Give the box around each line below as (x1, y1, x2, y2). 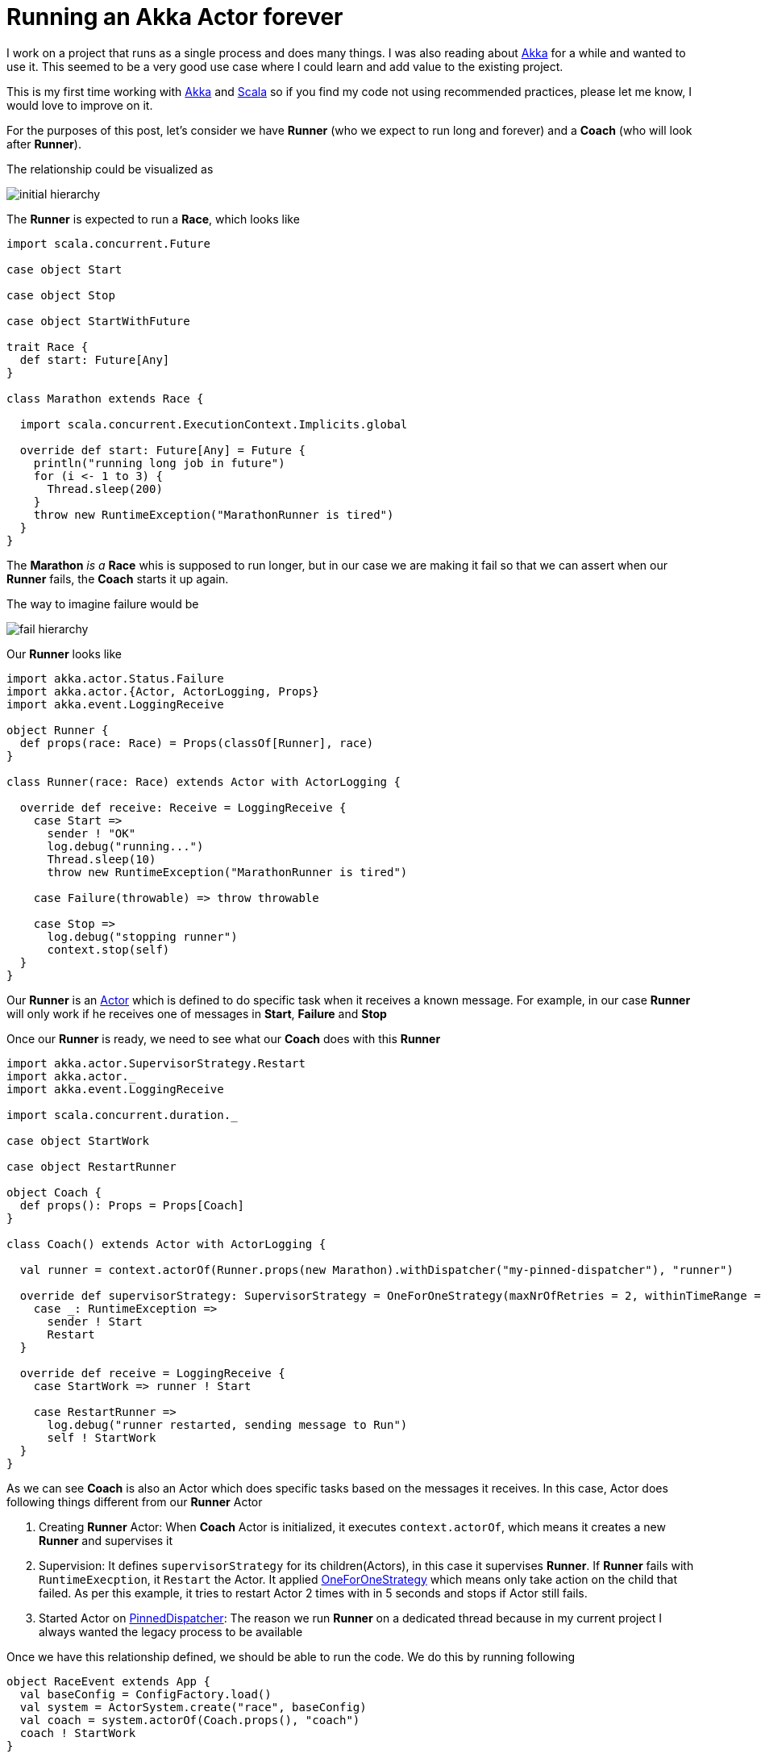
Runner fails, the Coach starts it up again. (6, 571, 229, 586)
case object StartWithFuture (6, 314, 190, 328)
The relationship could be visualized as (6, 161, 214, 176)
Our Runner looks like (6, 646, 123, 661)
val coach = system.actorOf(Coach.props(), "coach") (19, 1713, 360, 1727)
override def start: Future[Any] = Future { (19, 443, 306, 457)
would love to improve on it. (6, 98, 153, 112)
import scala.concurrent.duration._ (6, 1108, 238, 1121)
